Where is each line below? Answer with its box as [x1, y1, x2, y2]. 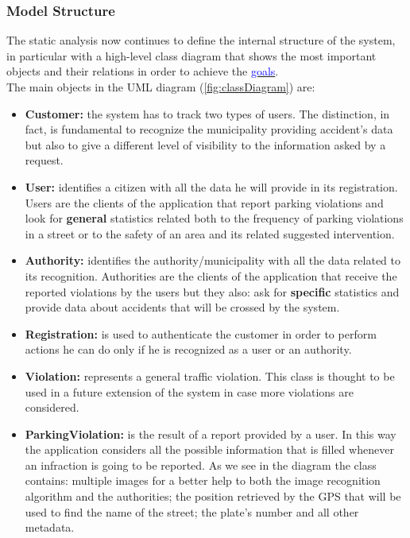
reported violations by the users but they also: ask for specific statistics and [25, 283, 400, 300]
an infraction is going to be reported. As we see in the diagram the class [25, 456, 377, 473]
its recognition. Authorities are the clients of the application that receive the [25, 267, 397, 284]
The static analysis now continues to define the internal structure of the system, [6, 32, 396, 48]
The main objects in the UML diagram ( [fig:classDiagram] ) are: [6, 79, 315, 95]
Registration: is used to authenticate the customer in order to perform [25, 325, 377, 342]
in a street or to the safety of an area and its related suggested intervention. [25, 225, 395, 242]
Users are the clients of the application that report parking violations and [25, 194, 384, 211]
